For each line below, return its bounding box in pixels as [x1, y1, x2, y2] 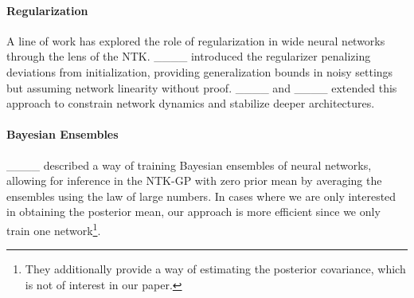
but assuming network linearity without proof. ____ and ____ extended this [6, 79, 397, 96]
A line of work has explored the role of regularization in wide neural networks [6, 32, 385, 49]
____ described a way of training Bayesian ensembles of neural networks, [6, 156, 372, 173]
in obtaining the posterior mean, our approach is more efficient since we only [6, 203, 381, 220]
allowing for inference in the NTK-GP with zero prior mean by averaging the [6, 172, 382, 189]
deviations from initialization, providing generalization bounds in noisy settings [6, 63, 393, 80]
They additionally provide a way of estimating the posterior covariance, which [25, 261, 406, 277]
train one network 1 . [6, 219, 101, 238]
